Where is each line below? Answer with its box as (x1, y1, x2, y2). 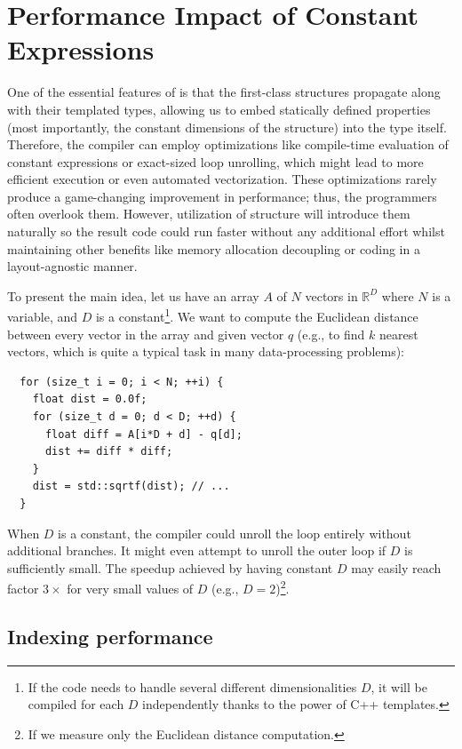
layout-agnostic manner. (7, 257, 138, 275)
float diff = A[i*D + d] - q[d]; (44, 427, 243, 441)
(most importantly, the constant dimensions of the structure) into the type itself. (7, 117, 447, 136)
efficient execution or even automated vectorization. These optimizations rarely (7, 170, 437, 188)
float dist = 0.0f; (32, 393, 147, 406)
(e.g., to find (297, 324, 365, 343)
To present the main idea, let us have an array (7, 286, 259, 305)
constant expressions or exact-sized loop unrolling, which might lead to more (7, 152, 424, 171)
